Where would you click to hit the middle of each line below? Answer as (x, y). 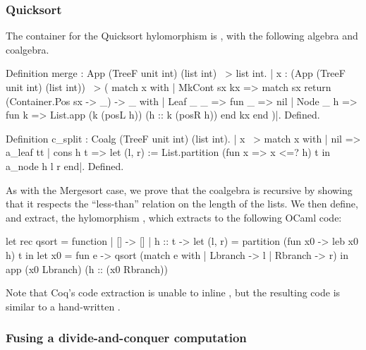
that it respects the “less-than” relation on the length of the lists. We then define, (182, 204)
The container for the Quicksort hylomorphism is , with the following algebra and (182, 36)
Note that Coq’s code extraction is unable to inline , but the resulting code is (173, 292)
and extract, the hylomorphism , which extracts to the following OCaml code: (174, 217)
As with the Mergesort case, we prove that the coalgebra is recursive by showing (179, 189)
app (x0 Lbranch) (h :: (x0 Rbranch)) (87, 268)
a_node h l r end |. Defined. (65, 165)
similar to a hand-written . (63, 306)
